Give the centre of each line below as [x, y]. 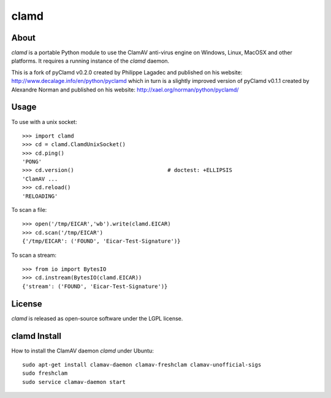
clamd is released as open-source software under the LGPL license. [97, 318]
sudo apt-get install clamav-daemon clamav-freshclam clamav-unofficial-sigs [142, 365]
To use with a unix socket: [44, 122]
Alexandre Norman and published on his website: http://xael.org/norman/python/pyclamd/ [125, 90]
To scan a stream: [34, 255]
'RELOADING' [40, 196]
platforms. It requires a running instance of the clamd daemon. [90, 61]
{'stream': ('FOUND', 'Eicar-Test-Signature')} [95, 286]
